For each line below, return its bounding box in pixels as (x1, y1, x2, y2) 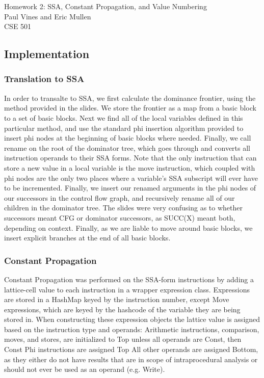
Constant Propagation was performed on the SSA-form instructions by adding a (4, 274, 254, 284)
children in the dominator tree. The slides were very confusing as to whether (4, 202, 243, 213)
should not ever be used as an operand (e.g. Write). (4, 364, 165, 374)
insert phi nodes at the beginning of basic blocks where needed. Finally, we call (4, 132, 251, 143)
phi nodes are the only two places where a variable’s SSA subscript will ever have (4, 172, 258, 183)
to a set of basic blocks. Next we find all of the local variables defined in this (4, 112, 243, 123)
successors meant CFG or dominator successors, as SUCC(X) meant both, (4, 212, 235, 223)
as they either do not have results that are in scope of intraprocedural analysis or (4, 354, 258, 364)
